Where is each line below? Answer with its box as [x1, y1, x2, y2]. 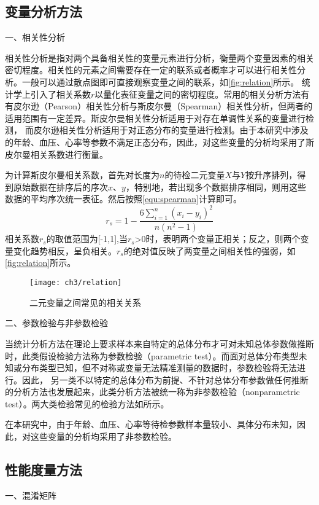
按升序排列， [245, 168, 298, 181]
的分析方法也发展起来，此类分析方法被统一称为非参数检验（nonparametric [5, 385, 300, 398]
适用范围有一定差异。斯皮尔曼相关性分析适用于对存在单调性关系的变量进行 [5, 111, 306, 124]
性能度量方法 [5, 460, 82, 479]
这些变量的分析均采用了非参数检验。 [30, 430, 177, 443]
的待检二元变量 [164, 168, 225, 181]
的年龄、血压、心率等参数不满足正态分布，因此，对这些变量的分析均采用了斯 [5, 135, 314, 148]
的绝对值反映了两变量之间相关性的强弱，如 [123, 244, 296, 257]
